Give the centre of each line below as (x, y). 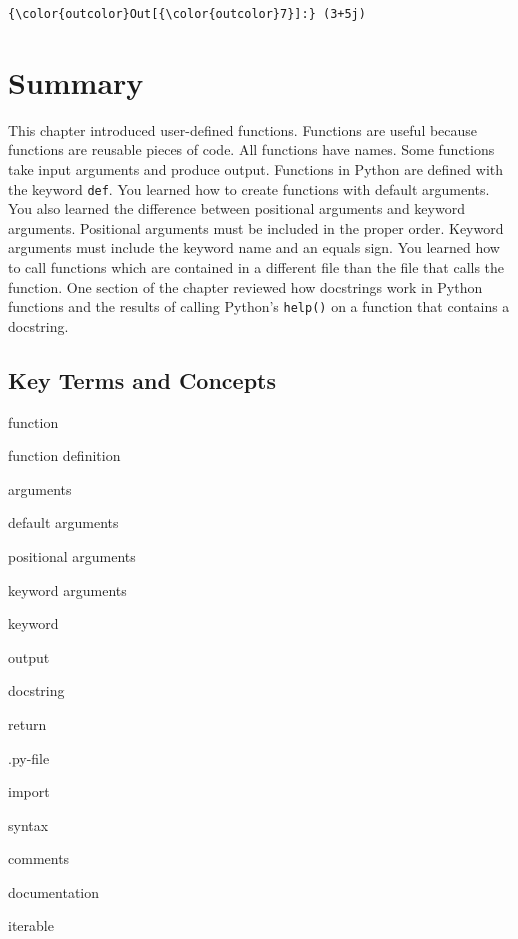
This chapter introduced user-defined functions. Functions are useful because (243, 129)
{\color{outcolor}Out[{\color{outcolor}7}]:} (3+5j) (187, 14)
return (27, 723)
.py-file (29, 757)
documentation (54, 891)
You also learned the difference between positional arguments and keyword (236, 208)
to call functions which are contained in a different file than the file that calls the (256, 266)
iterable (31, 925)
